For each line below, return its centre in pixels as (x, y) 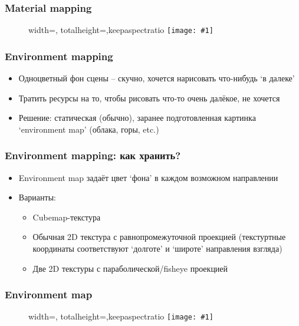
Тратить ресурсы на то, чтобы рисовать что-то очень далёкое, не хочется (149, 98)
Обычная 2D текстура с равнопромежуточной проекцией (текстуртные (159, 237)
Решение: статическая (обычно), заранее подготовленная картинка (137, 118)
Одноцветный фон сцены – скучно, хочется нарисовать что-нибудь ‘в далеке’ (157, 78)
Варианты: (37, 197)
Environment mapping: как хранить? (93, 155)
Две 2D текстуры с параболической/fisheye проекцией (130, 268)
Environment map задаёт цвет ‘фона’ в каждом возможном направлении (148, 177)
